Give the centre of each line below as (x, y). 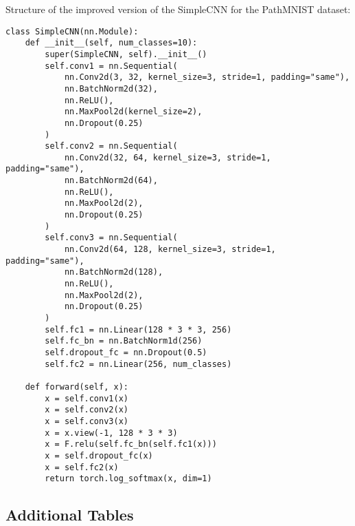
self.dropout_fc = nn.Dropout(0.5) (126, 352)
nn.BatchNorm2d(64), (111, 181)
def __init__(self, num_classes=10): (111, 43)
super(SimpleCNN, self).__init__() (126, 54)
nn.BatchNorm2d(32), (111, 88)
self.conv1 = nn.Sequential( (111, 66)
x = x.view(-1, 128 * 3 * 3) (111, 433)
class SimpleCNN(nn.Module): (72, 31)
